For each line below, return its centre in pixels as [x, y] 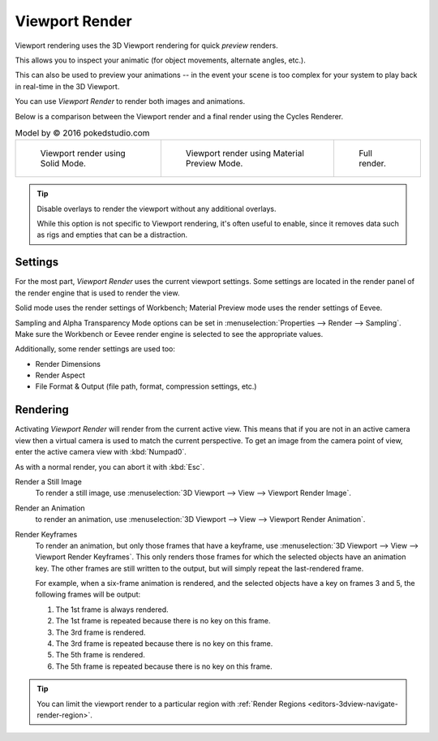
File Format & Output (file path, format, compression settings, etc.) [146, 386]
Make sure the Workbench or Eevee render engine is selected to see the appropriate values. [169, 334]
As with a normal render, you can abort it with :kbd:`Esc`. [110, 467]
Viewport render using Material [245, 153]
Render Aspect [60, 375]
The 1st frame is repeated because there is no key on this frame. [163, 621]
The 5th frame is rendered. [100, 655]
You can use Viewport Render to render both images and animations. [130, 101]
